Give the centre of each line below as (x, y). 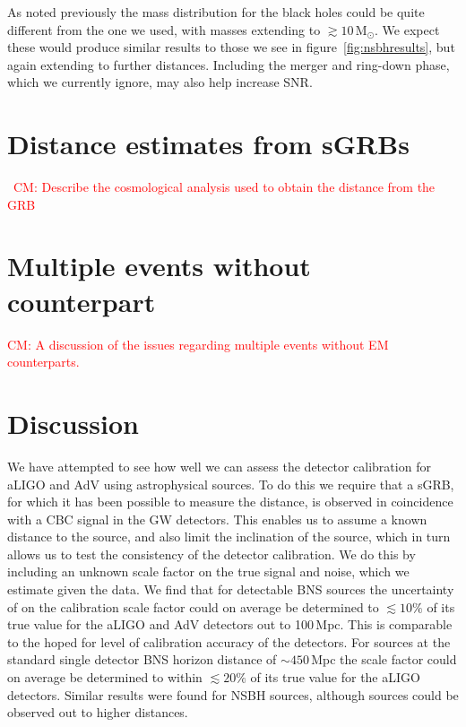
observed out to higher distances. (98, 712)
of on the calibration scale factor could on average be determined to (193, 606)
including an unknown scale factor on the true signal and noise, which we (208, 571)
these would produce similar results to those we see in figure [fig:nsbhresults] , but (231, 47)
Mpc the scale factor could (384, 659)
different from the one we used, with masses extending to (164, 29)
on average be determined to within (105, 677)
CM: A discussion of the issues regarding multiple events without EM (198, 344)
